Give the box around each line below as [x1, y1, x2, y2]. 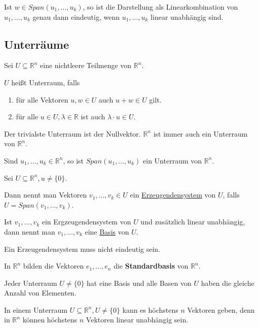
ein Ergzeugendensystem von [42, 216, 131, 227]
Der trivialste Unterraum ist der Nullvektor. [4, 128, 141, 139]
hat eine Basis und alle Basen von [87, 277, 192, 288]
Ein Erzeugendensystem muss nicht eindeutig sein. [4, 243, 161, 254]
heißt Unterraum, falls [11, 77, 80, 87]
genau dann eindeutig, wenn [32, 11, 120, 22]
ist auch [81, 111, 105, 122]
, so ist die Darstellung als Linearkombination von [83, 2, 238, 12]
